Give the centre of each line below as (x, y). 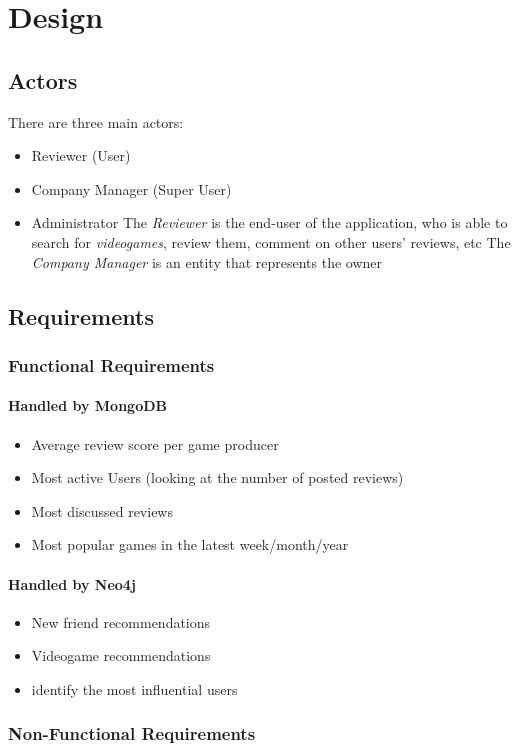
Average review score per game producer (155, 443)
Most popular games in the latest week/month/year (190, 544)
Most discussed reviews (102, 510)
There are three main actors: (96, 121)
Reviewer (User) (81, 155)
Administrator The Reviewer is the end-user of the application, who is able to (269, 222)
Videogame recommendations (121, 655)
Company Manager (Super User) (131, 188)
